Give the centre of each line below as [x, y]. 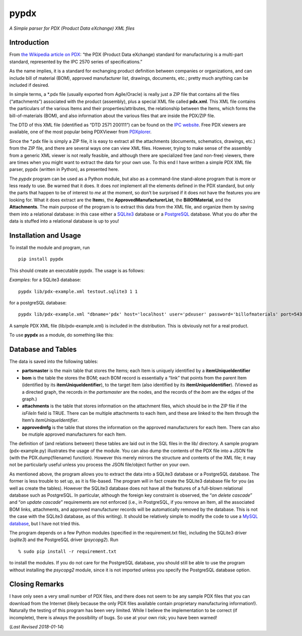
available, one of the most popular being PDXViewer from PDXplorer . [81, 132]
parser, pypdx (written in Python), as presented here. [64, 170]
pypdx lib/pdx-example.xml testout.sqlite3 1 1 [78, 291]
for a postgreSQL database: [38, 302]
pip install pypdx [41, 259]
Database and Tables [43, 349]
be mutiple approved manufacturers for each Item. [74, 434]
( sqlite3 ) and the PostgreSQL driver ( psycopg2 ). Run [64, 540]
